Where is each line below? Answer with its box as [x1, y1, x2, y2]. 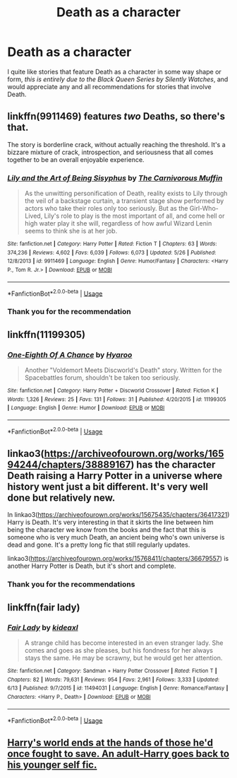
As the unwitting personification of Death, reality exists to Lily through [24, 189, 228, 198]
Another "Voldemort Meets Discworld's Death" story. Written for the [24, 366, 222, 374]
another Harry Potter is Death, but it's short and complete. [7, 562, 176, 570]
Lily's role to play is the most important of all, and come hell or [44, 211, 225, 220]
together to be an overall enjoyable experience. [7, 155, 145, 163]
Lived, [24, 211, 43, 220]
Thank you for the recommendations [7, 579, 135, 589]
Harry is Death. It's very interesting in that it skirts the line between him [7, 518, 214, 527]
